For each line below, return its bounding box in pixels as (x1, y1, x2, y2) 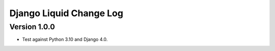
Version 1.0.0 (9, 22, 56, 31)
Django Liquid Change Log (9, 8, 123, 19)
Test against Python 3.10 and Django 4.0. (22, 36, 108, 42)
